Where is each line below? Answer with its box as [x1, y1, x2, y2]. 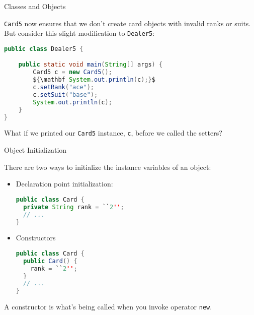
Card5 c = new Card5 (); [33, 69, 112, 76]
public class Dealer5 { [4, 45, 83, 52]
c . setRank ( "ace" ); [33, 84, 95, 91]
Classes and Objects [4, 1, 66, 11]
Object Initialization [4, 145, 67, 155]
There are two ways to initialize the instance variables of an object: [4, 161, 211, 172]
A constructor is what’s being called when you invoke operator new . [4, 301, 212, 312]
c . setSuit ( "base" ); [33, 91, 98, 98]
